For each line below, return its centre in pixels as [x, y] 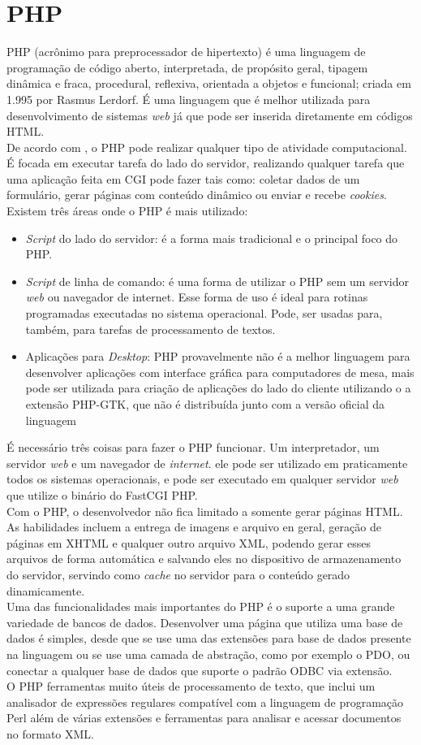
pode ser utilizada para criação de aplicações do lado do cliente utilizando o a [218, 388]
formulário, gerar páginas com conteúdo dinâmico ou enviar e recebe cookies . [197, 195]
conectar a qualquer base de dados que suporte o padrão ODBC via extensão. [200, 670]
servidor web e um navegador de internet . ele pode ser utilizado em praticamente [207, 463]
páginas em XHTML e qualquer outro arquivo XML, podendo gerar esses [189, 542]
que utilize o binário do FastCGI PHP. [102, 494]
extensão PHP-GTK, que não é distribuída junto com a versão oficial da [205, 404]
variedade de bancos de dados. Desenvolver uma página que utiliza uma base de [205, 622]
